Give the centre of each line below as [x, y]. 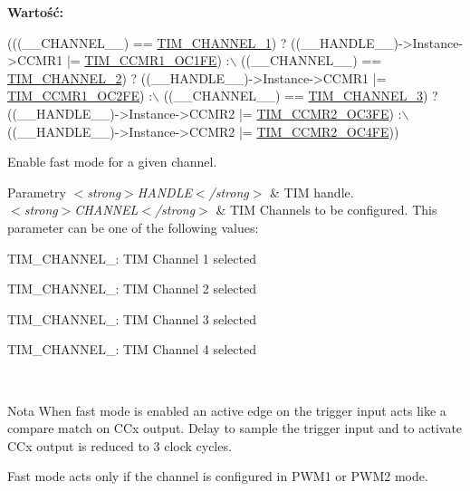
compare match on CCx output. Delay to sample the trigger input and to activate [235, 428]
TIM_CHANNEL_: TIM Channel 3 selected [132, 318]
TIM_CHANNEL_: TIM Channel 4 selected [132, 349]
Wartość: [36, 12]
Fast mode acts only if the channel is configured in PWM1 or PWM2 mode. [218, 476]
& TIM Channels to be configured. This [326, 210]
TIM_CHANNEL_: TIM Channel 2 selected [132, 289]
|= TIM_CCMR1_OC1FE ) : [148, 60]
